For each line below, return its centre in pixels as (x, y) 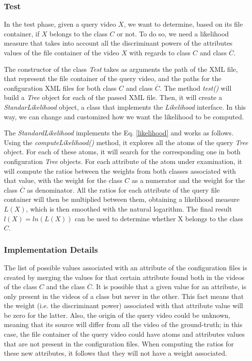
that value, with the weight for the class (63, 180)
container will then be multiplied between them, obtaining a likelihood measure (122, 199)
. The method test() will (196, 88)
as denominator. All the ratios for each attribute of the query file (123, 189)
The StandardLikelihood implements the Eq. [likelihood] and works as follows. (119, 133)
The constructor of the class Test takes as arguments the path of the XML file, (121, 69)
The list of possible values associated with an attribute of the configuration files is (126, 267)
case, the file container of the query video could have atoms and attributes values (125, 334)
